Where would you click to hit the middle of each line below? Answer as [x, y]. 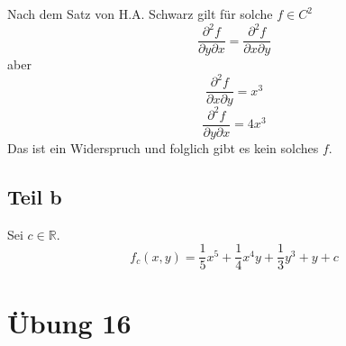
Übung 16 [69, 322]
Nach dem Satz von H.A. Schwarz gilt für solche [140, 14]
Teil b [35, 196]
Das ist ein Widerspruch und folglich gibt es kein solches [163, 147]
